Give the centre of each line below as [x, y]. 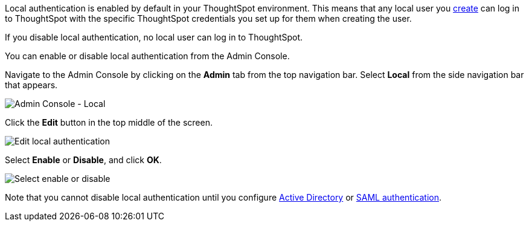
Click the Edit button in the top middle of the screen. [109, 122]
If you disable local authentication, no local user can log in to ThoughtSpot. [154, 37]
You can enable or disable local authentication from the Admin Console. [147, 56]
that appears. [31, 85]
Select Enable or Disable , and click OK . [83, 160]
